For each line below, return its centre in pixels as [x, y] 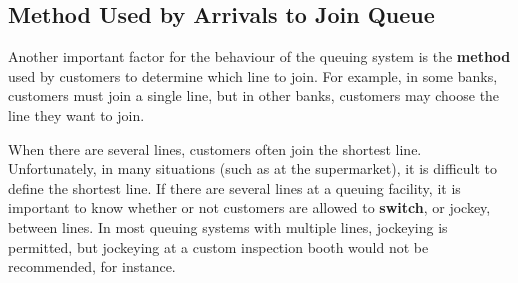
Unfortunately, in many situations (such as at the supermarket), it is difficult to [253, 168]
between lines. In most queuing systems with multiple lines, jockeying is [228, 226]
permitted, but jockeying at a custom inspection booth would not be [218, 246]
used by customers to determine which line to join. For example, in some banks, [253, 75]
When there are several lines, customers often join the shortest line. [215, 148]
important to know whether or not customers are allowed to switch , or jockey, [249, 207]
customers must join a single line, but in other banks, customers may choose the [254, 95]
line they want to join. [76, 114]
